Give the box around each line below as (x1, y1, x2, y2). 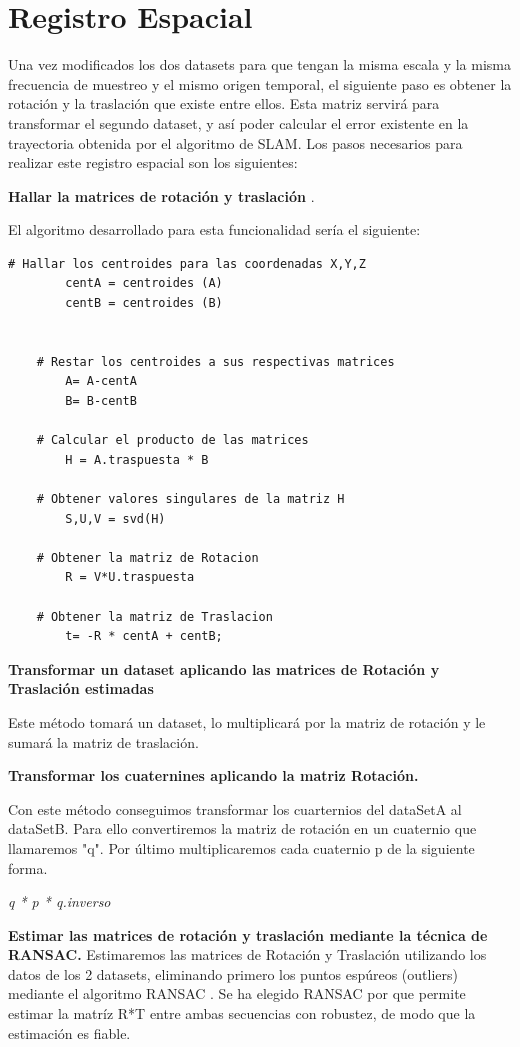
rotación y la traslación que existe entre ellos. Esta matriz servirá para (8, 93, 440, 114)
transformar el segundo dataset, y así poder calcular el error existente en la (8, 112, 469, 133)
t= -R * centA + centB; (65, 629, 223, 644)
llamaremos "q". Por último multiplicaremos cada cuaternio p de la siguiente (8, 837, 475, 858)
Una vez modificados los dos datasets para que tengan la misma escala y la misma (8, 54, 512, 75)
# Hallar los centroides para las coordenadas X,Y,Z (8, 256, 366, 271)
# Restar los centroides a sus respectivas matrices (36, 354, 395, 369)
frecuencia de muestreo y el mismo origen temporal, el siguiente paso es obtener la (8, 73, 512, 94)
